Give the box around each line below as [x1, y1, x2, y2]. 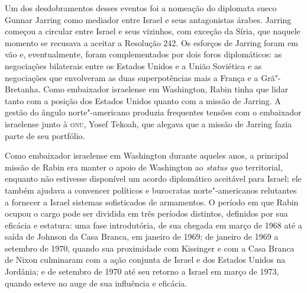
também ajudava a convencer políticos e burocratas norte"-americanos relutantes [5, 183, 297, 196]
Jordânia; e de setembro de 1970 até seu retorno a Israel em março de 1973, [5, 265, 279, 278]
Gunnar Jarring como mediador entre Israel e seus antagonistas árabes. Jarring [5, 13, 292, 25]
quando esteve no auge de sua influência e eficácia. [5, 276, 188, 289]
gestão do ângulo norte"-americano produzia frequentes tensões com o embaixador [5, 106, 302, 118]
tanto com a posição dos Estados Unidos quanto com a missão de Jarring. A [5, 94, 281, 107]
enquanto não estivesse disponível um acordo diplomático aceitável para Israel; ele [5, 172, 302, 185]
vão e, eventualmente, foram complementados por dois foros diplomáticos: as [5, 48, 282, 60]
